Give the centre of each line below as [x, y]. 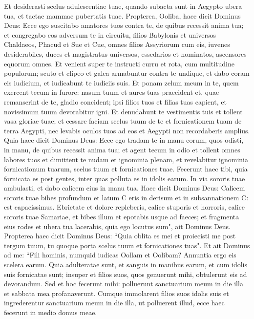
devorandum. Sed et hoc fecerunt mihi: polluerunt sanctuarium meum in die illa [124, 284]
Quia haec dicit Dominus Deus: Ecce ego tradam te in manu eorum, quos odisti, [124, 140]
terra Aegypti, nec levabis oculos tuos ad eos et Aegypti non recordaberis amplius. [127, 130]
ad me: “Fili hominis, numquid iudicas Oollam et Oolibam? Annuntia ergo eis [120, 255]
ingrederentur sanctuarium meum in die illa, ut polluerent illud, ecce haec [114, 303]
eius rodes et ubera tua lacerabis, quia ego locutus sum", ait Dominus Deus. [117, 226]
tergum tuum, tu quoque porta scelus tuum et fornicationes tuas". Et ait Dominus [127, 245]
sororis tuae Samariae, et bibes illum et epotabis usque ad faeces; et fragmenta [122, 217]
